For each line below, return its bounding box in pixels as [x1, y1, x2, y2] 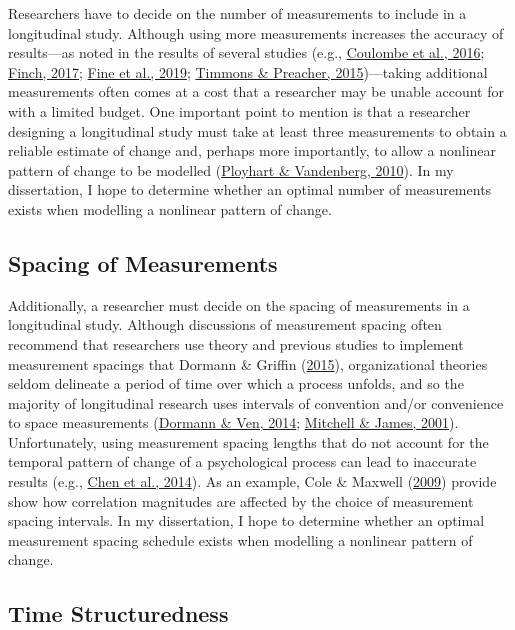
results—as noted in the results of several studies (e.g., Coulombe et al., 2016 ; [8, 42, 485, 63]
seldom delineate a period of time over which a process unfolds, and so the [8, 373, 464, 394]
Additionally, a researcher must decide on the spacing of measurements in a [8, 294, 470, 315]
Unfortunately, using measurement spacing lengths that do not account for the [8, 431, 489, 452]
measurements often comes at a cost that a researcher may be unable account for [8, 81, 504, 102]
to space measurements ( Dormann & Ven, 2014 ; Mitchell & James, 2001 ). [8, 412, 459, 433]
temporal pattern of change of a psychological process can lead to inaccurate [8, 451, 477, 472]
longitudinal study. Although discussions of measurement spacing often [8, 314, 442, 335]
